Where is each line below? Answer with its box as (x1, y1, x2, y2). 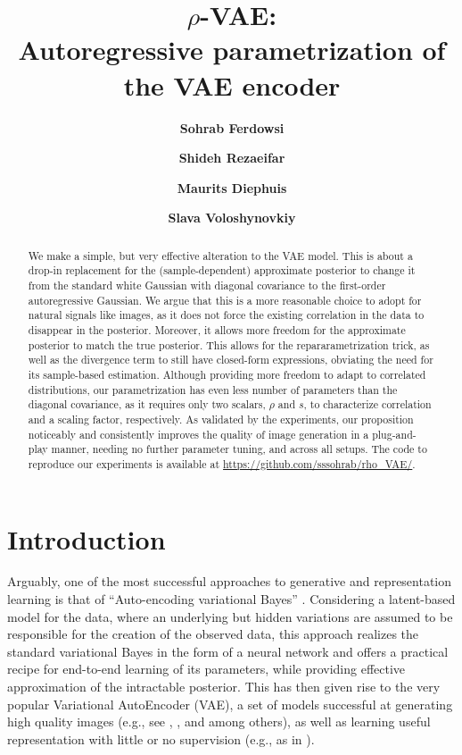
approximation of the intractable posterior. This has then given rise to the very (7, 677, 441, 696)
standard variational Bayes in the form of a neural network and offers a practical (7, 642, 449, 660)
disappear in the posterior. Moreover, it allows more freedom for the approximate (28, 322, 406, 337)
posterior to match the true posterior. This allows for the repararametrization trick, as (28, 337, 430, 352)
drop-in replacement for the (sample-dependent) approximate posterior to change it (28, 263, 416, 278)
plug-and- (372, 426, 417, 441)
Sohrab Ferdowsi (179, 118, 285, 137)
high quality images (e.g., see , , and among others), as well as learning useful (7, 712, 431, 731)
